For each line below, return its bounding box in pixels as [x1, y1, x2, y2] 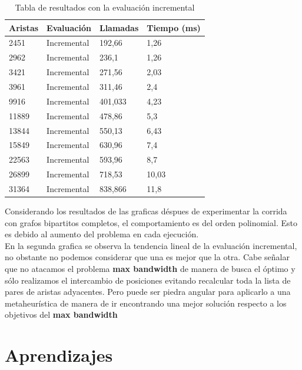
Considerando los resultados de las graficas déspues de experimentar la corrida [5, 204, 287, 217]
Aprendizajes [5, 343, 113, 367]
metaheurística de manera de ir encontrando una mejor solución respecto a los [5, 297, 287, 309]
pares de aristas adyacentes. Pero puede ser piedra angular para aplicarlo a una [5, 285, 291, 298]
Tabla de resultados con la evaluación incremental [15, 1, 195, 13]
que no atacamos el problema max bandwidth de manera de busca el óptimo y [5, 262, 296, 274]
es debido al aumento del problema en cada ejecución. [5, 228, 199, 240]
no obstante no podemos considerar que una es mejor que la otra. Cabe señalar [5, 251, 290, 263]
